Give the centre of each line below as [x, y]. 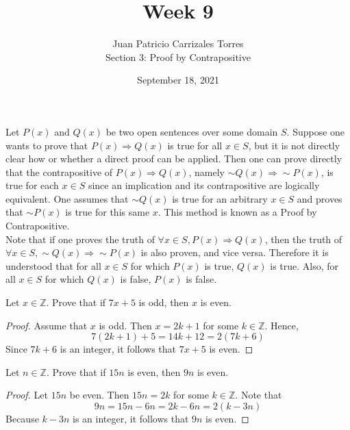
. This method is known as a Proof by [237, 212]
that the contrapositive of [59, 172]
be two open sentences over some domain [192, 131]
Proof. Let [27, 395]
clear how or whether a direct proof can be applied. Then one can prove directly [174, 159]
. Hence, [282, 325]
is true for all [195, 145]
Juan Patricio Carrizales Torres [178, 43]
